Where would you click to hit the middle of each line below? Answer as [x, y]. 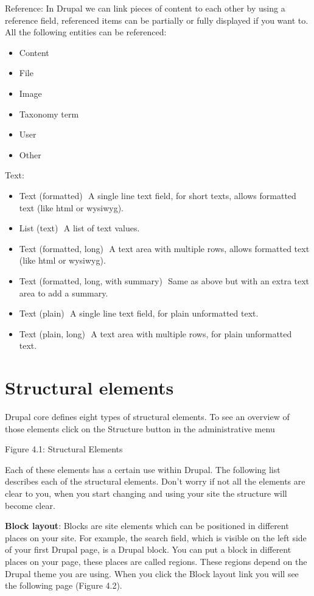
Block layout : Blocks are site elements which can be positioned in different [147, 526]
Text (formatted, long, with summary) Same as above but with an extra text [164, 280]
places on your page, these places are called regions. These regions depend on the [156, 561]
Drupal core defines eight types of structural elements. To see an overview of [147, 416]
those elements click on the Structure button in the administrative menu [140, 428]
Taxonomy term [49, 114]
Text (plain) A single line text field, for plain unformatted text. [139, 313]
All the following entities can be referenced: [86, 32]
